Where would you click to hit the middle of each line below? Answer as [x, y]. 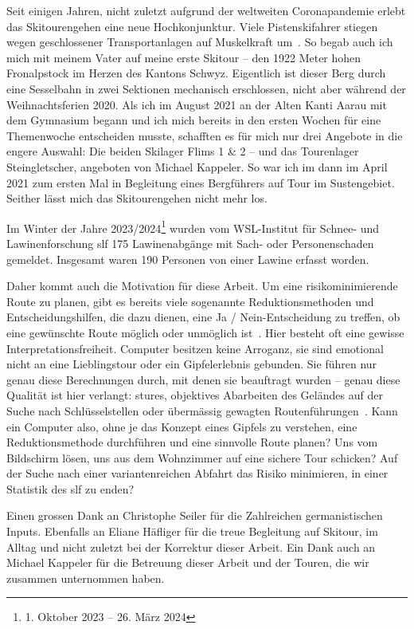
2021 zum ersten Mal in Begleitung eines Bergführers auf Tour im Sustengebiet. [201, 182]
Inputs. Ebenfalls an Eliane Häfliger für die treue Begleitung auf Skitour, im [192, 531]
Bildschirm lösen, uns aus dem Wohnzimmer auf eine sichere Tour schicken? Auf [202, 457]
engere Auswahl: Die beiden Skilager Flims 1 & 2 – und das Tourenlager [183, 151]
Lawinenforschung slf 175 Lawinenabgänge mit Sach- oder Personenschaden [190, 243]
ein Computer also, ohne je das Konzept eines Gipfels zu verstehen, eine [182, 426]
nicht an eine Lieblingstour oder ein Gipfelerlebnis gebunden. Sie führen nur [192, 364]
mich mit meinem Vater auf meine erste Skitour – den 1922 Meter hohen [184, 57]
